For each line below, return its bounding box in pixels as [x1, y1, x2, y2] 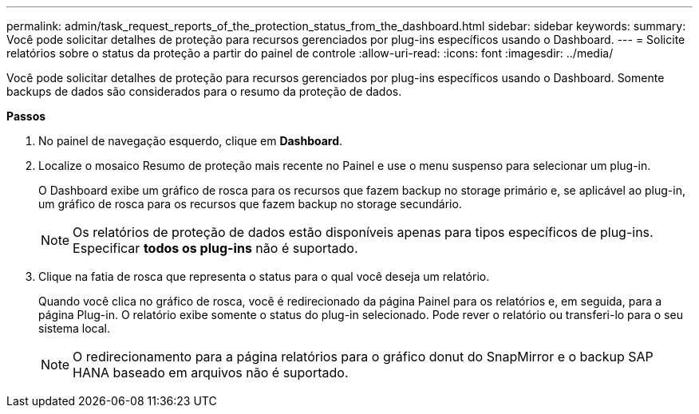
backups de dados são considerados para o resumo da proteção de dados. [6, 85, 402, 98]
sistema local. [38, 321, 111, 335]
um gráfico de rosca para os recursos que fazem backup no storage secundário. [38, 197, 462, 211]
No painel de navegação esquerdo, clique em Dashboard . [38, 134, 343, 148]
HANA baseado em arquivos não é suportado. [73, 365, 349, 380]
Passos [6, 109, 46, 123]
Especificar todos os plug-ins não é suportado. [73, 240, 358, 256]
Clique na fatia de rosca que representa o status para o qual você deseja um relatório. [38, 270, 490, 283]
